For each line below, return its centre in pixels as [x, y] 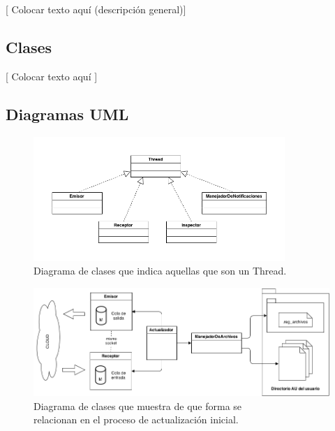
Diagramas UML [67, 114]
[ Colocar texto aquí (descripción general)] [96, 9]
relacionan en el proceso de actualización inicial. [136, 419]
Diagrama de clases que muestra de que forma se [138, 406]
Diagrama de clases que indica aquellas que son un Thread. [160, 271]
